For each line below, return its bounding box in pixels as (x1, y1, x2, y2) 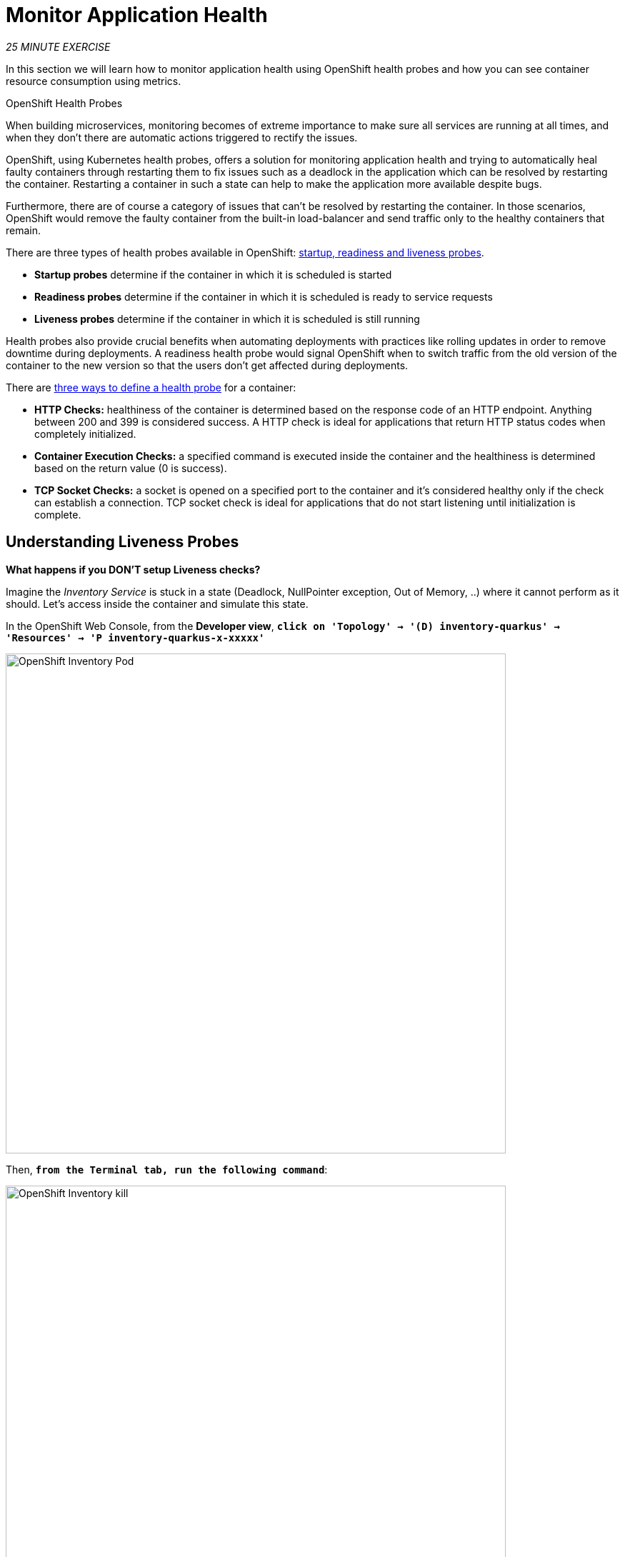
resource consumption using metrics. (6, 74, 181, 87)
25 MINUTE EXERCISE (6, 40, 111, 53)
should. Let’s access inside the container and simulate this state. (6, 597, 309, 610)
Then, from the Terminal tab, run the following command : (6, 1163, 328, 1176)
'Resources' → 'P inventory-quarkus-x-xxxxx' (6, 631, 265, 644)
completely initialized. (34, 427, 136, 440)
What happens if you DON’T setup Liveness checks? (6, 563, 261, 576)
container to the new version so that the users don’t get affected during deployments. (6, 359, 409, 371)
